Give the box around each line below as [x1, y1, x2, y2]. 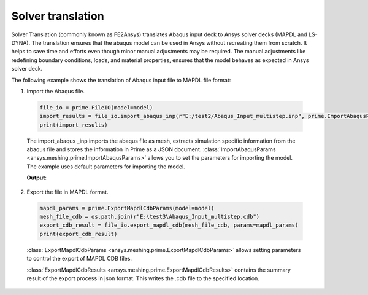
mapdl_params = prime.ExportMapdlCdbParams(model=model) [39, 205, 215, 211]
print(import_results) [39, 121, 108, 128]
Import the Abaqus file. [26, 87, 85, 95]
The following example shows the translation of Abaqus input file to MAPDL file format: [11, 76, 231, 84]
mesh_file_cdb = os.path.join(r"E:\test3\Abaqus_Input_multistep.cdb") [39, 213, 260, 220]
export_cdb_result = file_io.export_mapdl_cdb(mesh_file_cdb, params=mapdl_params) [39, 222, 299, 229]
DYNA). [11, 39, 31, 46]
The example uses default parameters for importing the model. [26, 163, 185, 170]
